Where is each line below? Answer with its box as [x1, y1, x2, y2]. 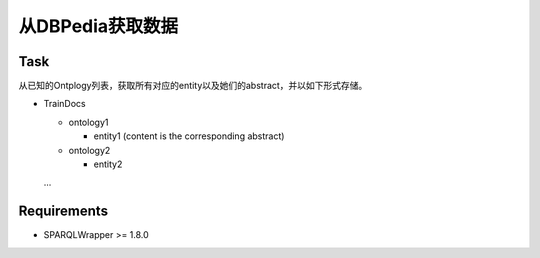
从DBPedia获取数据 [18, 15, 179, 37]
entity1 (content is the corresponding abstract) [93, 130, 285, 142]
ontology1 [68, 116, 109, 128]
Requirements [18, 203, 109, 220]
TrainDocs [43, 98, 86, 110]
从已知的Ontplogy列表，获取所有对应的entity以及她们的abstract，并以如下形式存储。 [18, 80, 368, 92]
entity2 [93, 158, 123, 170]
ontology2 [68, 144, 111, 156]
